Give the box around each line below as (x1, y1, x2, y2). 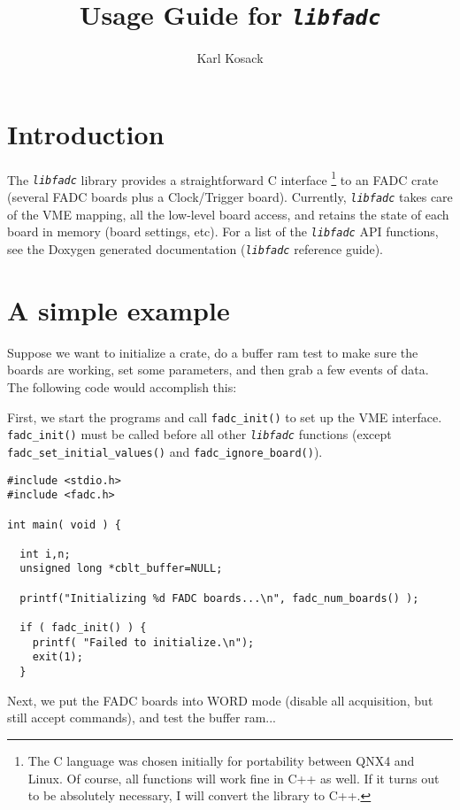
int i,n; (19, 547, 71, 560)
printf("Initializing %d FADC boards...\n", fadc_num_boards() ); (19, 591, 419, 605)
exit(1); (32, 651, 83, 664)
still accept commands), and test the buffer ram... (7, 708, 277, 727)
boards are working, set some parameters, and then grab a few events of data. (7, 360, 429, 379)
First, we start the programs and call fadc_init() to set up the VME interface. (7, 407, 442, 426)
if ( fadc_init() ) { (19, 621, 147, 635)
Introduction (7, 115, 165, 151)
